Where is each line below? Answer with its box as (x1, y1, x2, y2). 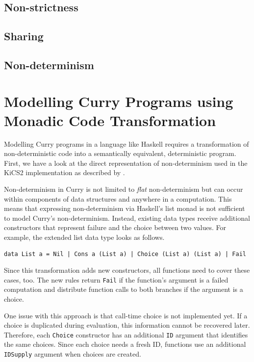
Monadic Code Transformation (4, 110, 216, 130)
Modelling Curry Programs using (4, 91, 233, 111)
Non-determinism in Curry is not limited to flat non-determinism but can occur (4, 184, 243, 194)
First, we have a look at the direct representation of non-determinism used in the (4, 157, 248, 168)
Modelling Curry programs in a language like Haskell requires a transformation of (4, 138, 249, 149)
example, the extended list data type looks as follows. (4, 232, 165, 242)
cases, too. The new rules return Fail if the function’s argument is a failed (4, 274, 229, 284)
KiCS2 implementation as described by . (4, 167, 125, 178)
